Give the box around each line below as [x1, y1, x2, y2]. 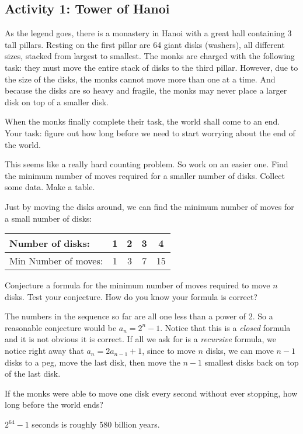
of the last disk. [5, 367, 61, 380]
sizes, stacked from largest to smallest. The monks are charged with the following [5, 50, 295, 62]
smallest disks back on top [204, 356, 299, 368]
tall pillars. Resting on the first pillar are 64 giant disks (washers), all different [5, 38, 285, 50]
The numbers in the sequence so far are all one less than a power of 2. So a [5, 310, 273, 322]
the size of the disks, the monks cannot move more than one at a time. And [5, 73, 276, 85]
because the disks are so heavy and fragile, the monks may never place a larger [5, 84, 287, 97]
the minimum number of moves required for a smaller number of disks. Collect [5, 169, 285, 181]
